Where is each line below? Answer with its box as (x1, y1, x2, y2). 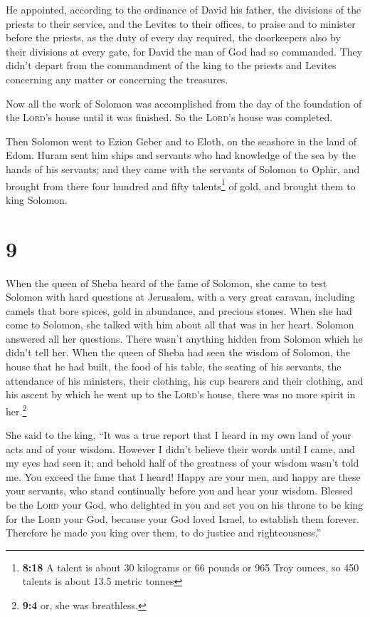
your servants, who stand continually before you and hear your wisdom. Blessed (6, 483, 353, 498)
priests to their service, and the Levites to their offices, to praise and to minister (6, 16, 356, 31)
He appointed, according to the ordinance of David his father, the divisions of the (6, 2, 361, 16)
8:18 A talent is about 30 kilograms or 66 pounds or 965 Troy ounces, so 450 (22, 559, 359, 574)
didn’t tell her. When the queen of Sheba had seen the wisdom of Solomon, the (6, 345, 350, 360)
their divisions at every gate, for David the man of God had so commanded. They (6, 43, 363, 58)
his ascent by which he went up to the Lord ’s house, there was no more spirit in (6, 387, 356, 402)
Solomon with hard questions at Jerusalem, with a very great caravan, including (6, 289, 355, 304)
